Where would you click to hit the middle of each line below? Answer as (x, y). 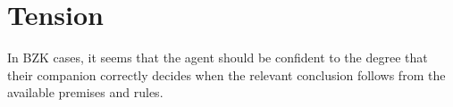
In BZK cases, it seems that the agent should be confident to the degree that (218, 58)
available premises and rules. (85, 92)
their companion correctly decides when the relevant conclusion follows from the (226, 74)
